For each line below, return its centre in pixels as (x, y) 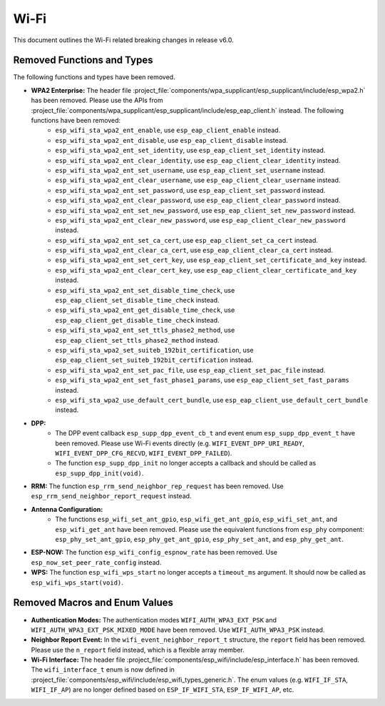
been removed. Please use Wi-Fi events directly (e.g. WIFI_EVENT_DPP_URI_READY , (180, 443)
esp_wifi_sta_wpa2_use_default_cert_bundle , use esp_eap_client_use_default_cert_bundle (212, 400)
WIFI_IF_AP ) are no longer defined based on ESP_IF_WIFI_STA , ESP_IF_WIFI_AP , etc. (163, 690)
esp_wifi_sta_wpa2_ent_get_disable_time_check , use (145, 310)
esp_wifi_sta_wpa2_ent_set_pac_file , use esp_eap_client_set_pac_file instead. (190, 370)
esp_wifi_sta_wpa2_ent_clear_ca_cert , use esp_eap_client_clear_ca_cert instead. (194, 251)
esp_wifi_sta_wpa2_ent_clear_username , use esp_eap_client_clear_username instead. (198, 180)
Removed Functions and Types (83, 60)
